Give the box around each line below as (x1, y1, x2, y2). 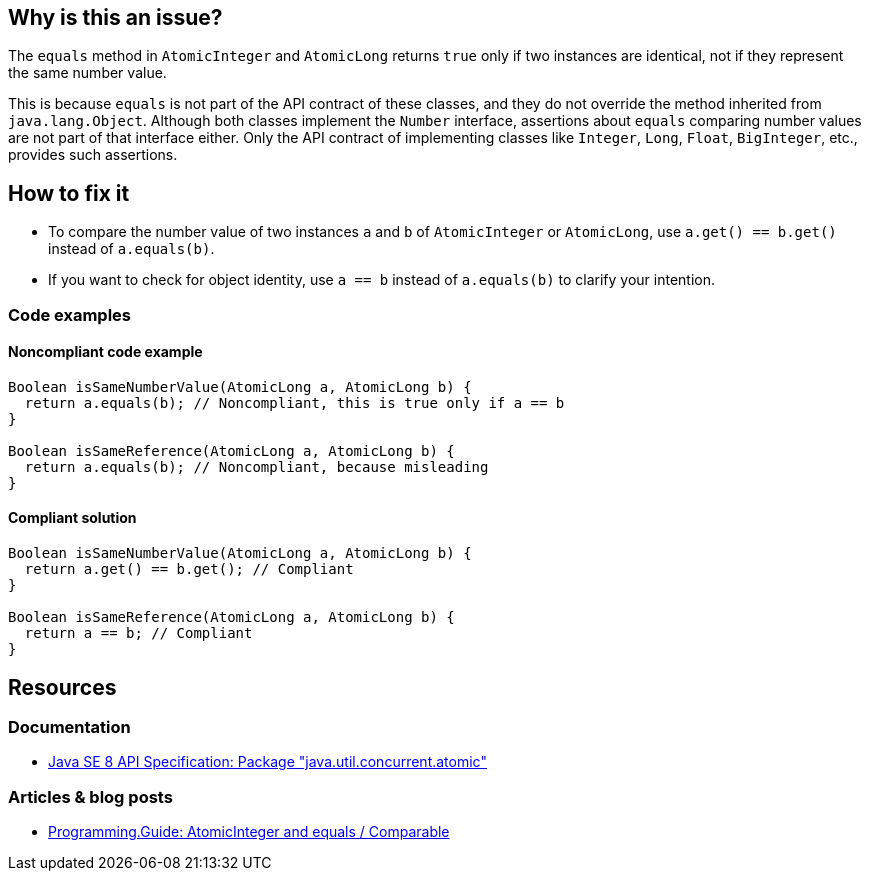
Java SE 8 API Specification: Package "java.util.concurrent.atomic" (48, 753, 487, 771)
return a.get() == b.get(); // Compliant (24, 561, 354, 578)
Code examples (8, 304, 132, 325)
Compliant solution (8, 509, 137, 527)
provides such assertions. (8, 146, 178, 164)
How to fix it (8, 180, 130, 206)
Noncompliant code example (8, 343, 203, 361)
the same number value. (8, 64, 167, 82)
